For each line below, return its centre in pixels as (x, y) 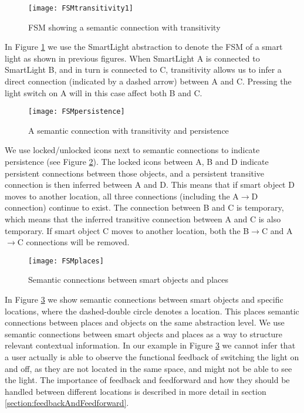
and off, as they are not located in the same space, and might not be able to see (148, 368)
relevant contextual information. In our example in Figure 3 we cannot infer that (150, 345)
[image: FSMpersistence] (77, 112)
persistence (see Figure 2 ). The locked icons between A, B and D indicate (137, 162)
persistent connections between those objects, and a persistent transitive (135, 173)
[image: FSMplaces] (66, 261)
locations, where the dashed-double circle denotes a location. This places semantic (152, 311)
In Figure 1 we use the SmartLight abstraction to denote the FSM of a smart (144, 47)
